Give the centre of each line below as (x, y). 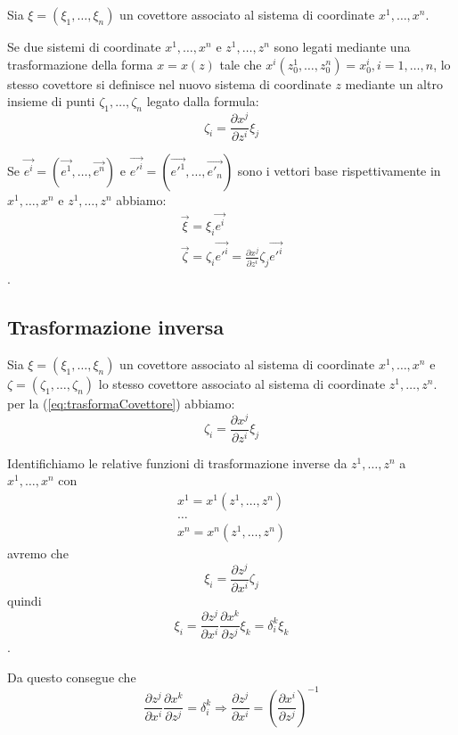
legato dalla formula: (203, 101)
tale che (241, 64)
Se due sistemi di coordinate (84, 46)
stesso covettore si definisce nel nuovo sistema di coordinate (169, 83)
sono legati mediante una (342, 46)
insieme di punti (51, 101)
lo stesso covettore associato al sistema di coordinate (242, 384)
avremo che (38, 553)
